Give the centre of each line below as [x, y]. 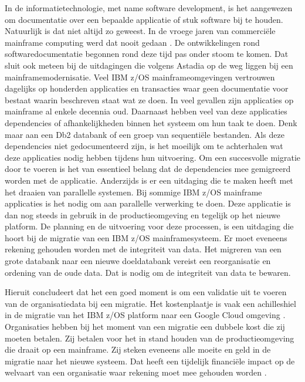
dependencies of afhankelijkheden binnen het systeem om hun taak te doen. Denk [151, 122]
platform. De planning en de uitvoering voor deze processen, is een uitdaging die [149, 226]
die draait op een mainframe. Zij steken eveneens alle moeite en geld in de [138, 349]
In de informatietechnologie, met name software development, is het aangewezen [149, 8]
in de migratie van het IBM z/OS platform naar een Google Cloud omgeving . [145, 315]
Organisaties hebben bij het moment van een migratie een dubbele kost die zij [145, 327]
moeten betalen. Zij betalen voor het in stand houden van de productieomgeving [150, 338]
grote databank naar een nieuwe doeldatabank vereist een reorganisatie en [138, 261]
